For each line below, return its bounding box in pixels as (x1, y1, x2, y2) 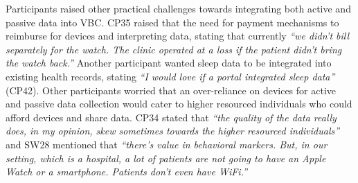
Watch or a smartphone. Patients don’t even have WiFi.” (6, 164, 248, 179)
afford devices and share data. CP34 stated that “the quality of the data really (6, 110, 337, 124)
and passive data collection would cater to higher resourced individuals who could (6, 96, 352, 111)
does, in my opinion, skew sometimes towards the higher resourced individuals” (6, 123, 340, 138)
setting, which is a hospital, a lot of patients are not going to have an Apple (6, 150, 326, 165)
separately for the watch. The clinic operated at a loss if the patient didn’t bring (6, 42, 342, 56)
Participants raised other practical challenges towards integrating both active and (6, 1, 351, 15)
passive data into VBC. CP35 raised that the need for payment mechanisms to (6, 15, 339, 29)
